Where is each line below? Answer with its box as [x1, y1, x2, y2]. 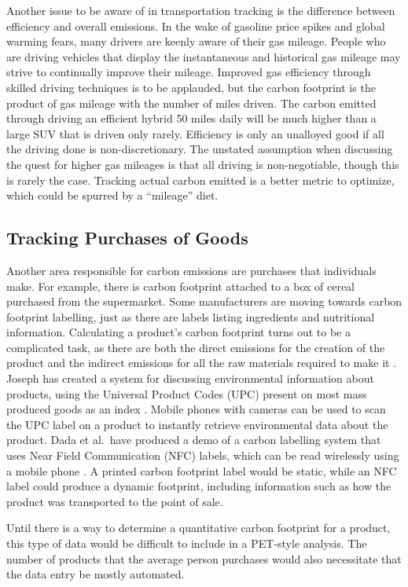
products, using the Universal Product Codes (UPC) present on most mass [6, 385, 367, 402]
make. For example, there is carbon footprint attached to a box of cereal [6, 277, 355, 294]
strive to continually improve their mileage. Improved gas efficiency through [6, 64, 371, 80]
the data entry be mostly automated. [6, 566, 185, 582]
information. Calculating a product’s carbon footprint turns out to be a [6, 324, 351, 340]
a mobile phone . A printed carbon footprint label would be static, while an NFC [6, 462, 397, 479]
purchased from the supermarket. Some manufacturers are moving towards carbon [6, 293, 402, 310]
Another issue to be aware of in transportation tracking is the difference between [6, 2, 395, 18]
